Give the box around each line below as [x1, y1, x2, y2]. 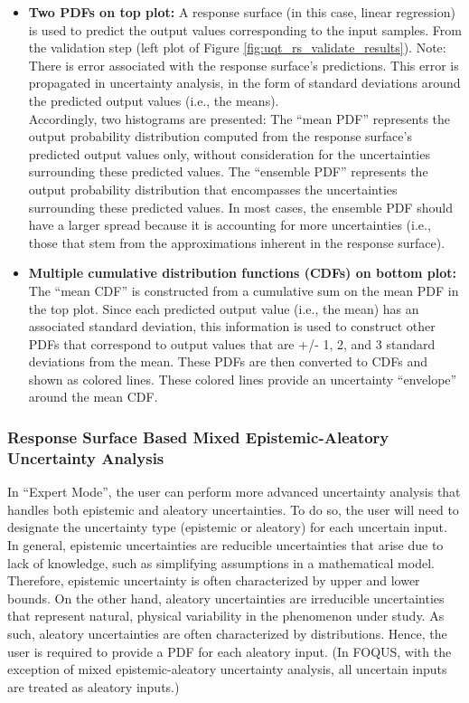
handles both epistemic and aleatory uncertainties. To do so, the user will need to [7, 499, 459, 518]
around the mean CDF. [28, 387, 158, 406]
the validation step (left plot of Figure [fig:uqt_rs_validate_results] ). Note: [28, 38, 446, 57]
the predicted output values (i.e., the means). [28, 90, 279, 109]
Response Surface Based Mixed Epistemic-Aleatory [7, 425, 389, 448]
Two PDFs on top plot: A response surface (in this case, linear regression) [28, 3, 455, 21]
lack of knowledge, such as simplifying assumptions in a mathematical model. [7, 553, 435, 572]
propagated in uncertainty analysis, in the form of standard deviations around [28, 73, 461, 92]
